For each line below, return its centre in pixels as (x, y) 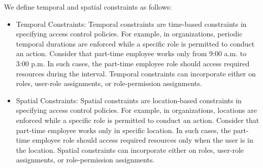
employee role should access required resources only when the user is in (143, 140)
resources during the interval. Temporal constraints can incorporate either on (136, 73)
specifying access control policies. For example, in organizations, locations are (136, 110)
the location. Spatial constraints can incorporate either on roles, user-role (130, 150)
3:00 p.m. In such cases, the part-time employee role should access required (133, 63)
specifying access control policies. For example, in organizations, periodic (129, 34)
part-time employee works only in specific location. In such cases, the (123, 130)
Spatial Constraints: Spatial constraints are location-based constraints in (129, 100)
